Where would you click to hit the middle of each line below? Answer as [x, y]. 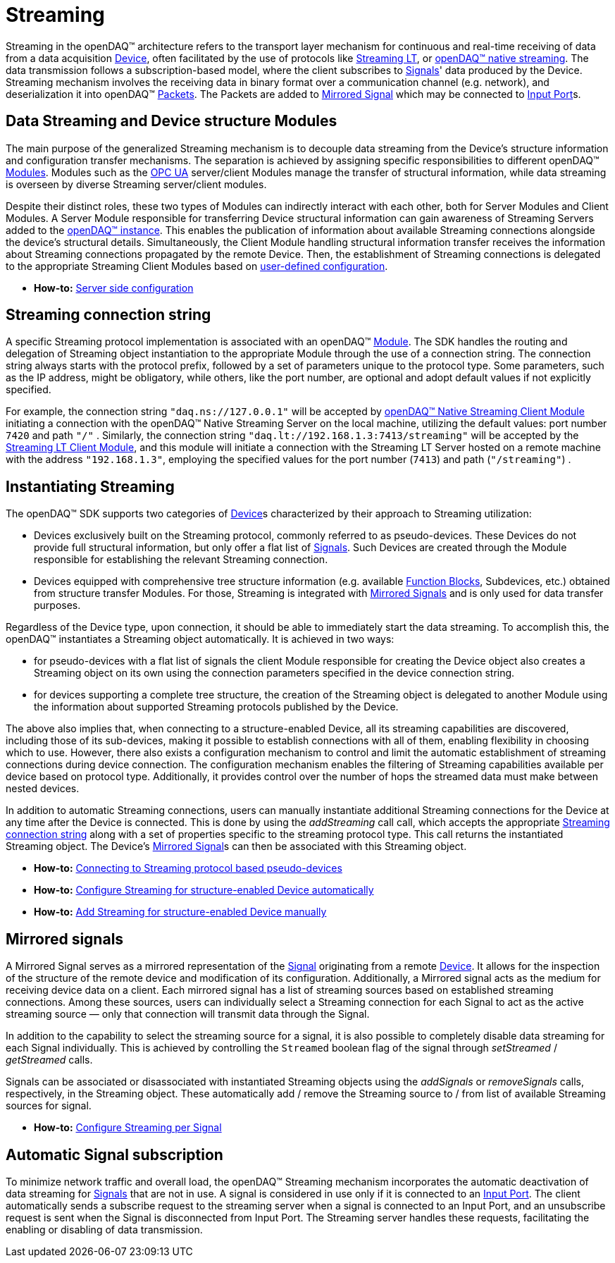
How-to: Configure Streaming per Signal [128, 1128]
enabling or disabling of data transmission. [104, 1229]
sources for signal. [49, 1106]
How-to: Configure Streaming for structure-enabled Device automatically [204, 890]
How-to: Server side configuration [114, 288]
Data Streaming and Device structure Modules [172, 121]
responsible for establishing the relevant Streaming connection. [181, 560]
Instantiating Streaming [90, 486]
